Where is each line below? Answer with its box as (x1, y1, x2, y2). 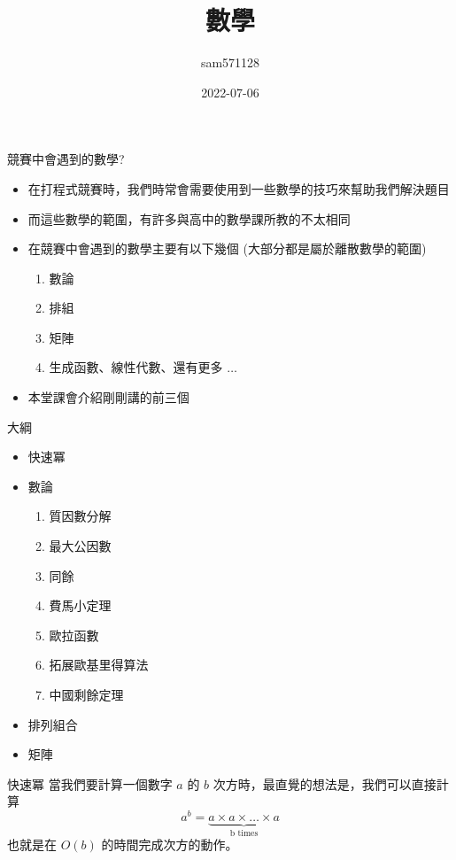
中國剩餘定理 (49, 686, 124, 703)
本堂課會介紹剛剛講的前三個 (27, 388, 189, 407)
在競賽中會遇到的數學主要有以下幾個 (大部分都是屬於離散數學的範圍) (27, 239, 427, 258)
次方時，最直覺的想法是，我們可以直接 (213, 774, 437, 793)
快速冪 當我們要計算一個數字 (7, 774, 173, 793)
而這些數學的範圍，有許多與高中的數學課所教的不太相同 (27, 209, 351, 228)
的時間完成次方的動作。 (101, 835, 238, 854)
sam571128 (200, 53, 260, 72)
